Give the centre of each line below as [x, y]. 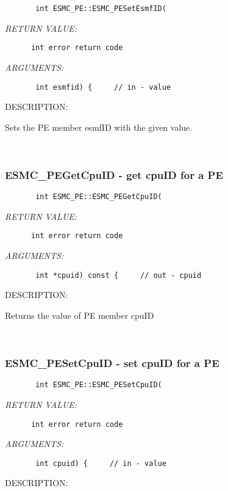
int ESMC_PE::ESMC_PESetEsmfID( [101, 9]
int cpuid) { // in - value [101, 463]
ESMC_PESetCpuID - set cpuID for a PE [112, 363]
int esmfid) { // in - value [103, 87]
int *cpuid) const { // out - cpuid [119, 275]
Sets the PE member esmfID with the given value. [99, 127]
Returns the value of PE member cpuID [80, 315]
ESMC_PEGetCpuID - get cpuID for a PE [114, 174]
